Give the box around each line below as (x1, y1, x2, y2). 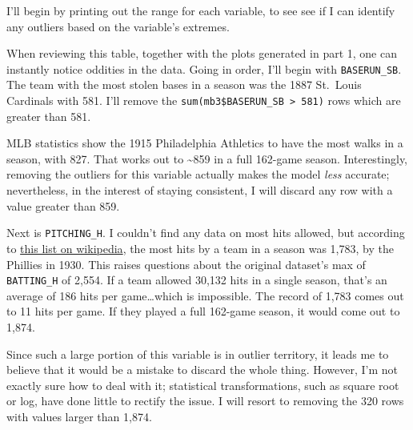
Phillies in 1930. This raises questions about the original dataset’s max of (6, 255, 366, 272)
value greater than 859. (6, 197, 120, 214)
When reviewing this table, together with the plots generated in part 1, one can (6, 45, 397, 62)
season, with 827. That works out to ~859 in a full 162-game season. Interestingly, (6, 150, 408, 167)
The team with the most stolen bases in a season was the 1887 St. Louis (6, 76, 362, 93)
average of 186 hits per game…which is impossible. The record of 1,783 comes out (6, 287, 404, 303)
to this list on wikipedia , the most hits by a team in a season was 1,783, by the (6, 239, 394, 256)
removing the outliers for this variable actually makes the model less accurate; (6, 166, 390, 183)
